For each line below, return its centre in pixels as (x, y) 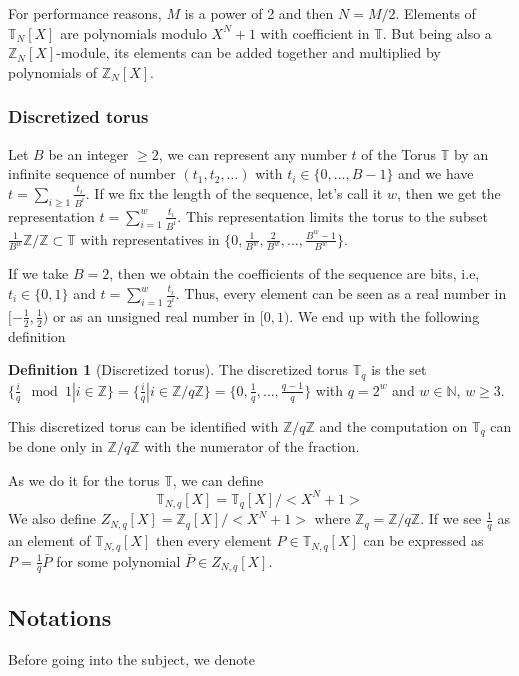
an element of (49, 540)
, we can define (218, 479)
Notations (60, 616)
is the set (399, 369)
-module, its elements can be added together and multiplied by (248, 52)
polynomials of (53, 71)
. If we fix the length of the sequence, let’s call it (234, 192)
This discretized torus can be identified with (143, 425)
